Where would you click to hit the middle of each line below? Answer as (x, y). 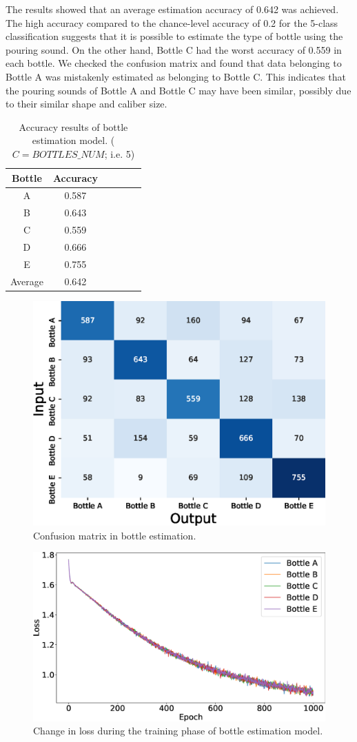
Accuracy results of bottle (73, 126)
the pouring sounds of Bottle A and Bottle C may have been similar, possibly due (178, 90)
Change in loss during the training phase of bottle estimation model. (178, 731)
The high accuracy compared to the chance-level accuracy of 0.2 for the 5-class (172, 22)
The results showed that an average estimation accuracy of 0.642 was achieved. (172, 9)
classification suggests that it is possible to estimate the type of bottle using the (174, 36)
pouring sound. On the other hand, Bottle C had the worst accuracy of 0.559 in (174, 49)
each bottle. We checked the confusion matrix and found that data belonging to (174, 63)
